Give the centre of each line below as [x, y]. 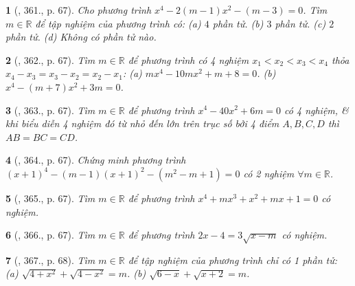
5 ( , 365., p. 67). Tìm [50, 198]
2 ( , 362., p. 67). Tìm [50, 59]
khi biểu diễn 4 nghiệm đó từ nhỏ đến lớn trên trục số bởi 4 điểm [142, 123]
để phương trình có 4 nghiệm [188, 59]
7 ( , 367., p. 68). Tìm [50, 260]
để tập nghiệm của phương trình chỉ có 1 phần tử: [232, 260]
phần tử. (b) [238, 23]
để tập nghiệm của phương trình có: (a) [118, 23]
